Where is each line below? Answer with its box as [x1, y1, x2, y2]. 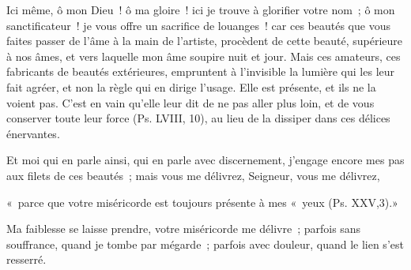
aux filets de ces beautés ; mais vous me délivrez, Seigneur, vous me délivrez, [6, 167, 380, 183]
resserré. [6, 251, 47, 268]
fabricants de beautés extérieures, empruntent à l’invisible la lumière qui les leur [6, 63, 395, 80]
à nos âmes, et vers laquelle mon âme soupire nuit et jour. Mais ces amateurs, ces [6, 47, 401, 64]
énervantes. [6, 125, 60, 141]
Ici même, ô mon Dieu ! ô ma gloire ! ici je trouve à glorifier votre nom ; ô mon [6, 2, 395, 17]
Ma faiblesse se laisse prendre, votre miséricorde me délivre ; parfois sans [6, 220, 361, 237]
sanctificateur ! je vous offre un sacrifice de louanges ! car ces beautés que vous [6, 17, 390, 33]
